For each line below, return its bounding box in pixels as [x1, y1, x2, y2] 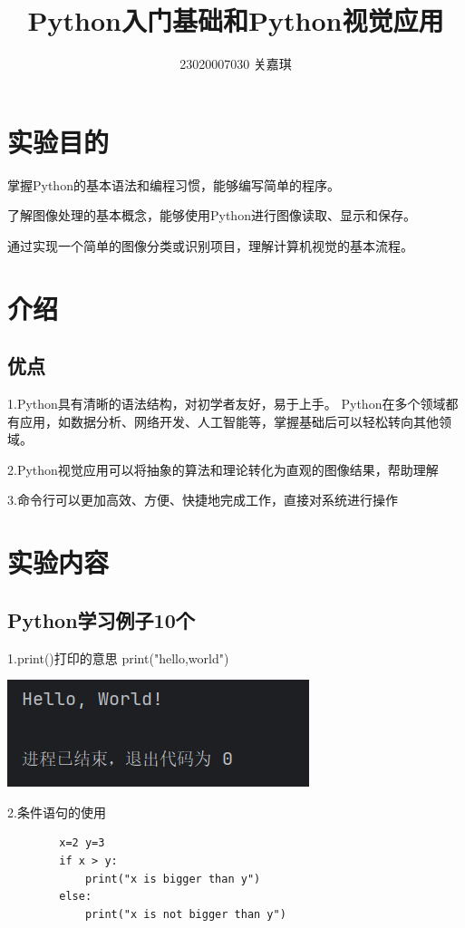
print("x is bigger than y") [84, 872, 261, 885]
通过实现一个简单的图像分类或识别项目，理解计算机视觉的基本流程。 [7, 236, 413, 255]
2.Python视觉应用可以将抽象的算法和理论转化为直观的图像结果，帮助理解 [7, 459, 439, 478]
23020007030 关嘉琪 [179, 54, 292, 73]
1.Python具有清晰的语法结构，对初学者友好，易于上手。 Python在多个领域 [7, 394, 446, 413]
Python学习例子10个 [7, 605, 195, 633]
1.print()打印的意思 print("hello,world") [7, 648, 229, 667]
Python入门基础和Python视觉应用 [27, 2, 444, 39]
